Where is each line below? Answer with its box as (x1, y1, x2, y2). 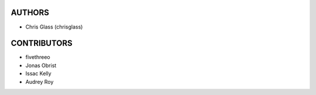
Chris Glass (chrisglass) (25, 23, 83, 30)
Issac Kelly (25, 70, 52, 77)
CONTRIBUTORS (11, 38, 73, 48)
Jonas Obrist (25, 62, 57, 69)
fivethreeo (25, 54, 50, 61)
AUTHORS (11, 8, 50, 17)
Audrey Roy (25, 78, 54, 85)
